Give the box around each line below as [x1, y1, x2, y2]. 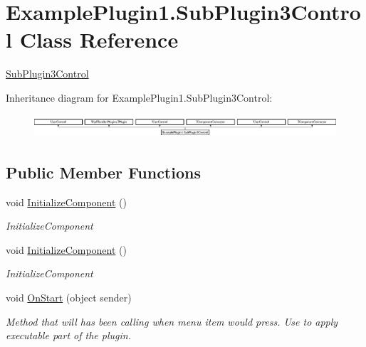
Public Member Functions [6, 161, 201, 183]
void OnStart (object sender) [6, 290, 132, 305]
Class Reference [19, 25, 179, 54]
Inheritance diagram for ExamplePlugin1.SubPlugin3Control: [6, 90, 273, 105]
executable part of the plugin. [6, 328, 131, 343]
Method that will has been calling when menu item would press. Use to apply [6, 314, 338, 329]
